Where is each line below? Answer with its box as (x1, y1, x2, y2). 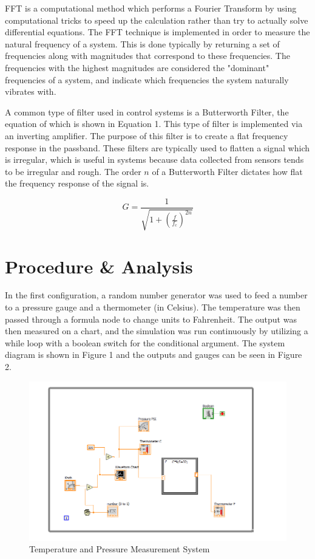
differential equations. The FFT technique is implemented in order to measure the (5, 26, 310, 38)
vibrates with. (5, 85, 56, 98)
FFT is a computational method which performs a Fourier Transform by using (5, 2, 297, 14)
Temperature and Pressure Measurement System (29, 543, 210, 555)
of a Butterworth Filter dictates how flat (152, 165, 303, 177)
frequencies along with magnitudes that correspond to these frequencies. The (5, 49, 290, 62)
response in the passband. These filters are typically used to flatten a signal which (5, 141, 310, 154)
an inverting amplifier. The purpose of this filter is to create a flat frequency (5, 129, 288, 142)
